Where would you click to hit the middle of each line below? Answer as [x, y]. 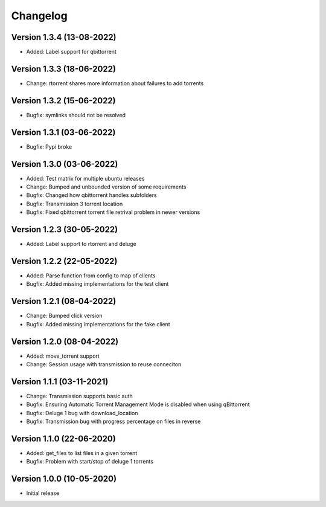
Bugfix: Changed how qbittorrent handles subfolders [91, 195]
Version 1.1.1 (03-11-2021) [60, 382]
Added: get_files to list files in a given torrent [82, 453]
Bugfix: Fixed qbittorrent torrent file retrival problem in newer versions [113, 212]
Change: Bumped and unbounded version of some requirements [106, 187]
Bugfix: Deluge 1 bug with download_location [82, 413]
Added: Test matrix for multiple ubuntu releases [85, 178]
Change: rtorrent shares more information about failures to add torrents [115, 83]
